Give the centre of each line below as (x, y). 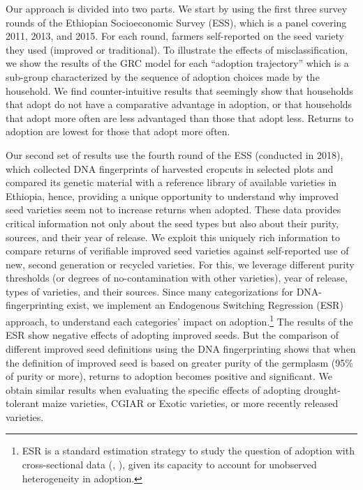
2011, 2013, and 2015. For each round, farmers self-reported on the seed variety (175, 36)
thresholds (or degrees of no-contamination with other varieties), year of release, (177, 278)
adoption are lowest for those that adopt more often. (118, 131)
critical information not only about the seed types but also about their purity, (172, 223)
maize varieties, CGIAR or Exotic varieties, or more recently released (190, 403)
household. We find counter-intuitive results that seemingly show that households (179, 90)
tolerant (22, 403)
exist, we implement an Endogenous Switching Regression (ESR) (205, 305)
